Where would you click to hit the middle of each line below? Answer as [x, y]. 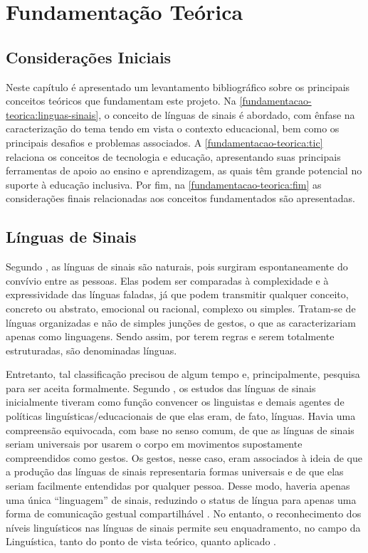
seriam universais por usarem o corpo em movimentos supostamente [154, 444]
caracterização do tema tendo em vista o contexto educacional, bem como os [173, 128]
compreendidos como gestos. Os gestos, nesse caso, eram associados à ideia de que [184, 457]
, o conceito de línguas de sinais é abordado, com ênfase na [227, 114]
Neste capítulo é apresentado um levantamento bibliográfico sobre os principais [178, 86]
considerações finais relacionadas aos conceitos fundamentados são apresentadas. [180, 198]
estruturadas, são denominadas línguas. [91, 350]
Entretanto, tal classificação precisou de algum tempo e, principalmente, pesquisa [183, 374]
